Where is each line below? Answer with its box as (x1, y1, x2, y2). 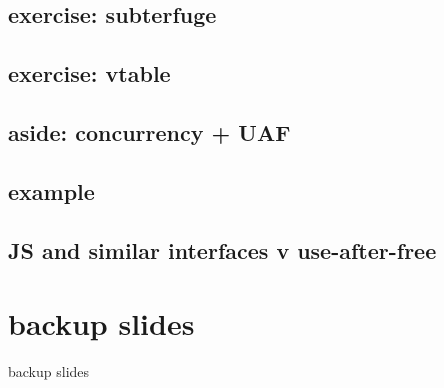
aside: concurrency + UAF (8, 116, 291, 147)
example (8, 175, 95, 206)
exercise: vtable (8, 58, 171, 89)
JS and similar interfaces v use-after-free (8, 234, 437, 265)
